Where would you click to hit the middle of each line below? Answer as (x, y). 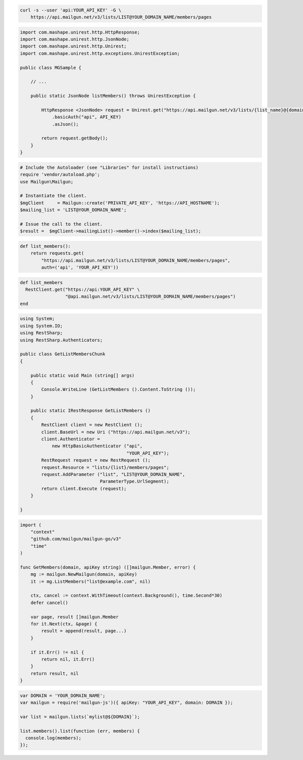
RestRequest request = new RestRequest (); (96, 460)
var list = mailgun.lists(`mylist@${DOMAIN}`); (80, 717)
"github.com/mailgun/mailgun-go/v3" (76, 539)
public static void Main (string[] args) (83, 375)
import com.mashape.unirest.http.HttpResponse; (80, 32)
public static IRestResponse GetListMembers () (91, 411)
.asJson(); (65, 124)
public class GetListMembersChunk (63, 354)
